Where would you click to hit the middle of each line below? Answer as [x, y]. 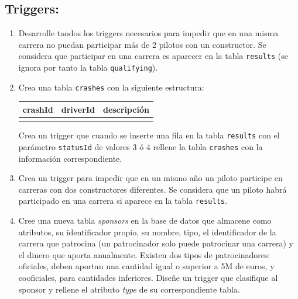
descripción [126, 109]
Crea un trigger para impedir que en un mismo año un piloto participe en [150, 178]
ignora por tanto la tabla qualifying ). [88, 67]
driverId [78, 109]
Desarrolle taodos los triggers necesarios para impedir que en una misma [148, 33]
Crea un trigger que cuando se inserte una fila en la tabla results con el [149, 135]
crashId [38, 109]
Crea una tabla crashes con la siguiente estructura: [111, 87]
